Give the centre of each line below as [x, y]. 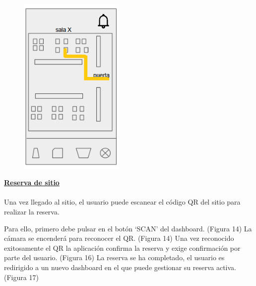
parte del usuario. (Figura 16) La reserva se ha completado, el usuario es [114, 257]
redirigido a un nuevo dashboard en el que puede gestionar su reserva [109, 267]
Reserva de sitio [32, 182]
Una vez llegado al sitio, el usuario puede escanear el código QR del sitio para [122, 202]
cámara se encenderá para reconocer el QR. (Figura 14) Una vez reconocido [119, 238]
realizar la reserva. [32, 211]
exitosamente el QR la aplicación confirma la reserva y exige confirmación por [122, 248]
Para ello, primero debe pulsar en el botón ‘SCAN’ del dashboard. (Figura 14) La [128, 228]
